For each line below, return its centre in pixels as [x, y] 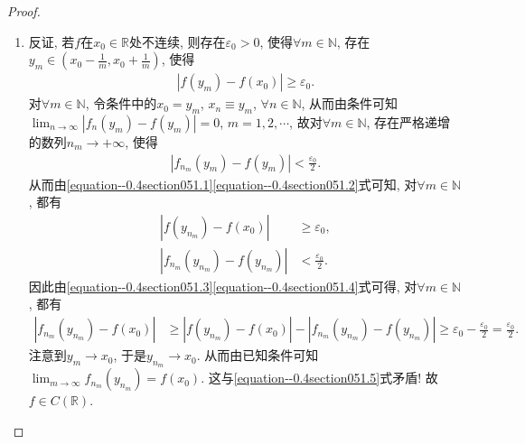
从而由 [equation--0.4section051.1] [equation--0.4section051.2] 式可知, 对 [223, 184]
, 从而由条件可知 [350, 103]
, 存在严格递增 [408, 122]
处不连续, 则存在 [177, 41]
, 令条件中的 [121, 103]
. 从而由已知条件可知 [258, 355]
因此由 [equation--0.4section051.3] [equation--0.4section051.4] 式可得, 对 [223, 286]
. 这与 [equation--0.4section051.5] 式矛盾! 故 [319, 378]
